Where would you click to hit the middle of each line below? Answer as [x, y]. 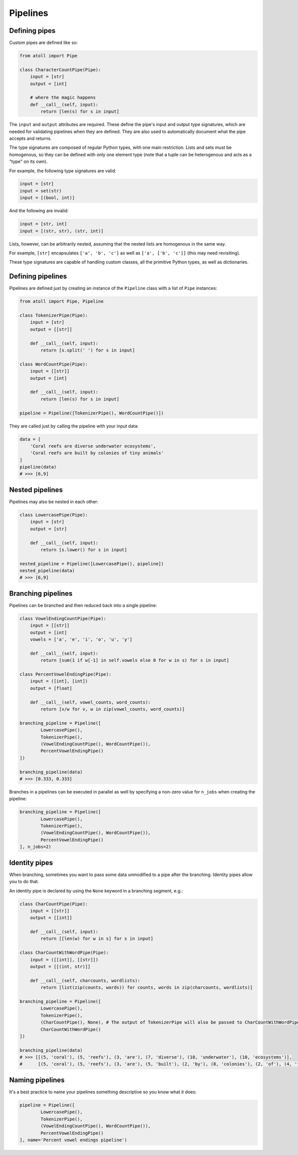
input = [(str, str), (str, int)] [62, 231]
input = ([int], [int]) [59, 681]
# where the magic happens [63, 98]
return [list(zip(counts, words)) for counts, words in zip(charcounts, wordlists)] [147, 988]
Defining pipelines [38, 276]
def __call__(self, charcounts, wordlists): [85, 980]
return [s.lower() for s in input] [84, 550]
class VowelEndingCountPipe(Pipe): [63, 618]
